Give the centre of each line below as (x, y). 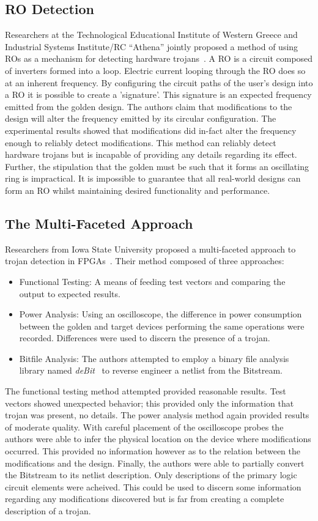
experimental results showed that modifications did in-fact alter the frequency (151, 130)
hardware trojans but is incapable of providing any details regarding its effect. (151, 154)
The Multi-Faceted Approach (99, 223)
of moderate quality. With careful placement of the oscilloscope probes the (144, 427)
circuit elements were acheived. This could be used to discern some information (153, 486)
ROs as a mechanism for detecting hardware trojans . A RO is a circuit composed (159, 58)
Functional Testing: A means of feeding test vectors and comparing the (152, 281)
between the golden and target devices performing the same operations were (162, 326)
